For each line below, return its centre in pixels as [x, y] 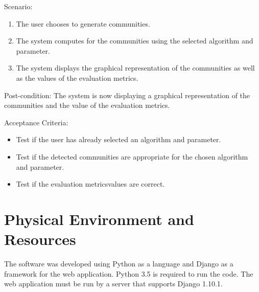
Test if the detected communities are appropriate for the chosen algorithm [132, 156]
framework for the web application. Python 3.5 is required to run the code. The [129, 273]
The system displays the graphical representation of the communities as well [135, 68]
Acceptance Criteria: [36, 122]
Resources [40, 239]
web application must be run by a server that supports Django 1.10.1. [113, 284]
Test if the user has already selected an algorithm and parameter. [119, 139]
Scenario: [18, 6]
